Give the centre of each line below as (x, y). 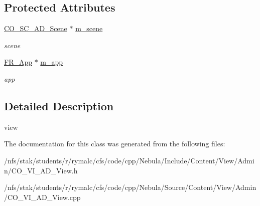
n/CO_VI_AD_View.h (41, 170)
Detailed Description (59, 106)
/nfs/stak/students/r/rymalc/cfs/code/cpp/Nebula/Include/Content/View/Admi (129, 160)
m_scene (89, 28)
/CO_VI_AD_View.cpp (42, 197)
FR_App (18, 62)
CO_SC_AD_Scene (36, 28)
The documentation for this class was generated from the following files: (115, 144)
